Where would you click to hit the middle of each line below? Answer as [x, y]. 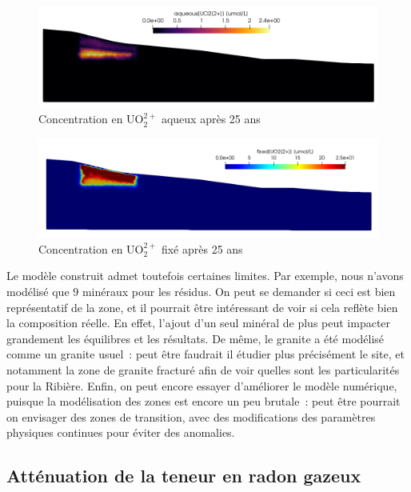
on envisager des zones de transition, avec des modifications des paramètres [191, 416]
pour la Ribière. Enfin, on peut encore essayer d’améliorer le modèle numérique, [202, 385]
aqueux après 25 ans [211, 119]
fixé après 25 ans [202, 248]
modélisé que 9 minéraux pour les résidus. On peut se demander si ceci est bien [201, 291]
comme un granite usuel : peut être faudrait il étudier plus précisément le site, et [205, 354]
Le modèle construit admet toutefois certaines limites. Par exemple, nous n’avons [205, 276]
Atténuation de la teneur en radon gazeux [184, 476]
